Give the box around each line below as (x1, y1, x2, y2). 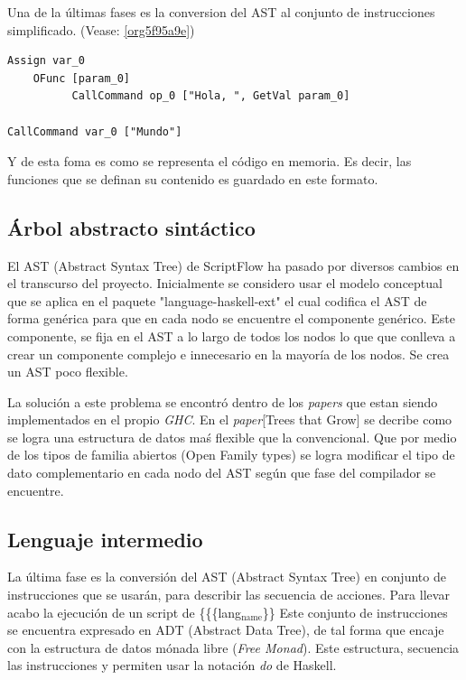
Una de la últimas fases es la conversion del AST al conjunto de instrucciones (7, 3, 435, 21)
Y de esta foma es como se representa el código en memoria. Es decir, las (7, 152, 412, 171)
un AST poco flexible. (7, 362, 128, 381)
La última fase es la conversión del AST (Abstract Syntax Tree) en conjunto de (7, 567, 446, 586)
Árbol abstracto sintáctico (7, 213, 256, 241)
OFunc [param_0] (33, 71, 131, 85)
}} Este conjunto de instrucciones (262, 602, 448, 621)
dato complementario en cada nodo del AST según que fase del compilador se (7, 463, 436, 482)
